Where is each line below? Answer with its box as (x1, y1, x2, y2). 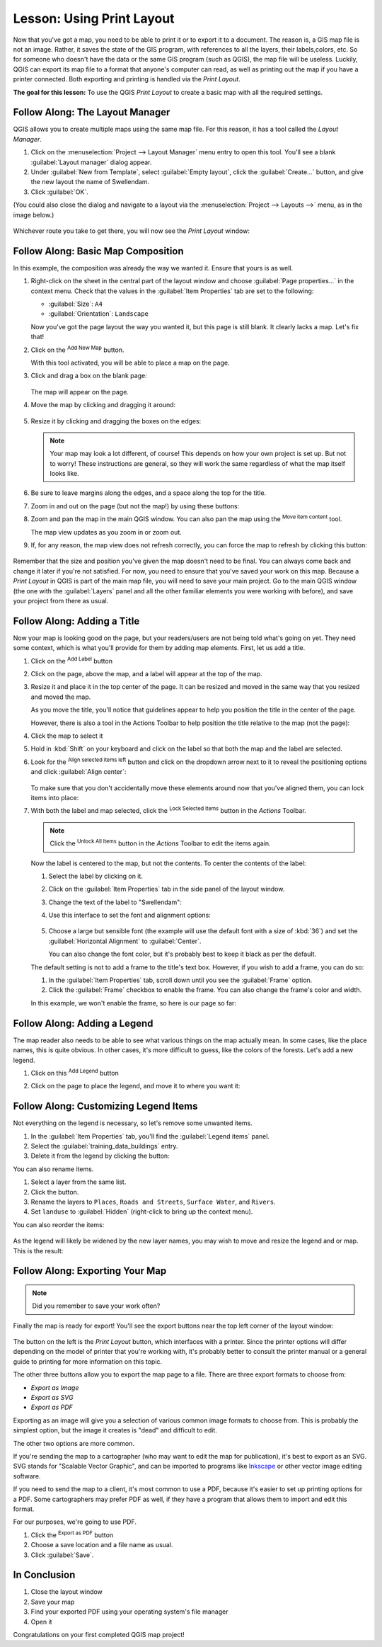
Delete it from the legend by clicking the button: (30, 1151, 170, 1161)
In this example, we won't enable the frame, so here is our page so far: (30, 998, 237, 1007)
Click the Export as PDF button (30, 1529, 113, 1539)
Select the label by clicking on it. (48, 872, 143, 880)
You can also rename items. (13, 1165, 94, 1173)
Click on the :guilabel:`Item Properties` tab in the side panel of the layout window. (48, 885, 285, 894)
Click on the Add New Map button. (30, 344, 125, 354)
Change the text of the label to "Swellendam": (48, 898, 182, 906)
